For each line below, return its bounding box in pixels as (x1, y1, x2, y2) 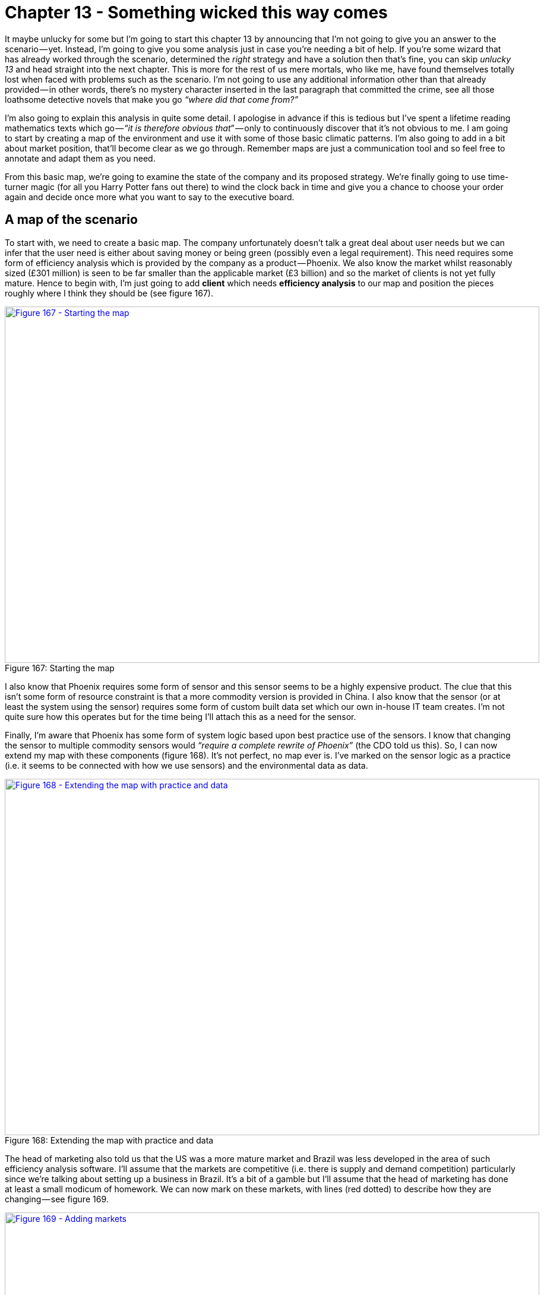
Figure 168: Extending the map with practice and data (5, 1135, 214, 1145)
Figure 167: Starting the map (5, 662, 115, 673)
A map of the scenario (5, 212, 138, 228)
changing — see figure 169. (5, 1193, 109, 1204)
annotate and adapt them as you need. (5, 153, 156, 163)
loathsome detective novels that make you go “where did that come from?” (5, 94, 299, 105)
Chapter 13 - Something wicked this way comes (5, 2, 388, 23)
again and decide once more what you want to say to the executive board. (5, 191, 295, 202)
